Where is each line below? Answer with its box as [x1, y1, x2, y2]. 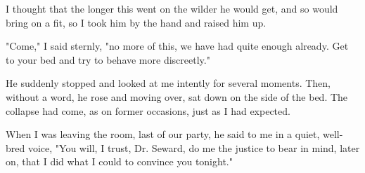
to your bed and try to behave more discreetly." [6, 52, 210, 67]
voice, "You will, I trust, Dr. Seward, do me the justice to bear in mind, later [27, 140, 360, 155]
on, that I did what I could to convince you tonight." [6, 154, 233, 169]
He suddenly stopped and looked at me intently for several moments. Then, [6, 76, 331, 90]
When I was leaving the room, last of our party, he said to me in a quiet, [6, 127, 320, 141]
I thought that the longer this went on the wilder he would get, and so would [6, 1, 338, 15]
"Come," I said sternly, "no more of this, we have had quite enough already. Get [6, 39, 349, 53]
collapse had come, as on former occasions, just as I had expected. [6, 103, 290, 118]
